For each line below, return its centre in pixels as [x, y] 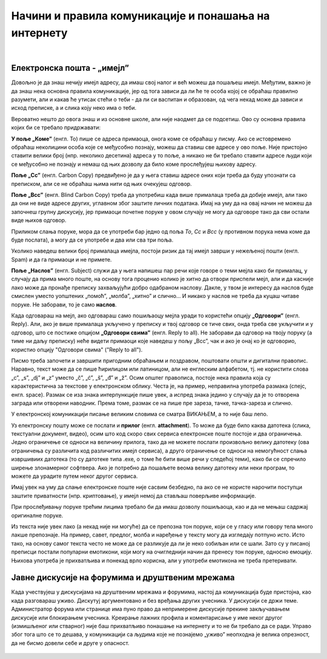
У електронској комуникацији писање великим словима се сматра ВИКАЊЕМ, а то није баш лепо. [140, 414]
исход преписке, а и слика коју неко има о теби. [74, 108]
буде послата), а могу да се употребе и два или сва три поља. [92, 240]
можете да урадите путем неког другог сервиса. [74, 476]
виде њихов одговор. [39, 220]
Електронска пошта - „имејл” [70, 68]
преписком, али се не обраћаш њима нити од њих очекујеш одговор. [101, 184]
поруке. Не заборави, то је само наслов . [64, 304]
